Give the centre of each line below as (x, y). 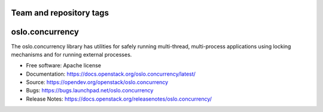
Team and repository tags (60, 13)
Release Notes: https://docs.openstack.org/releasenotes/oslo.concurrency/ (119, 99)
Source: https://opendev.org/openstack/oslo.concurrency (97, 82)
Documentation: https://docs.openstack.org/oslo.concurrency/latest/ (111, 74)
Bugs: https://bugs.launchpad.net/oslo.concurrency (90, 91)
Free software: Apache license (64, 66)
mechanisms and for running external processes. (71, 54)
